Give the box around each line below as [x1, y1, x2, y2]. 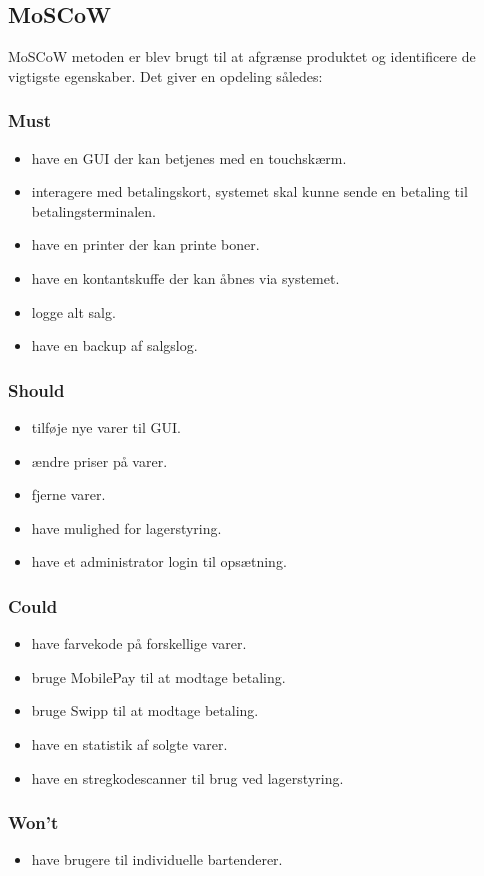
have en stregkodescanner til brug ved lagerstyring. [31, 767, 344, 788]
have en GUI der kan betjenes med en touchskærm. [31, 147, 347, 168]
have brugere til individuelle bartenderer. [31, 849, 283, 870]
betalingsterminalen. [31, 200, 156, 221]
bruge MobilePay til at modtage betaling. [31, 666, 286, 687]
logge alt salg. [31, 301, 116, 322]
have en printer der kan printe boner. [31, 234, 260, 255]
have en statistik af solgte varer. [31, 733, 228, 754]
